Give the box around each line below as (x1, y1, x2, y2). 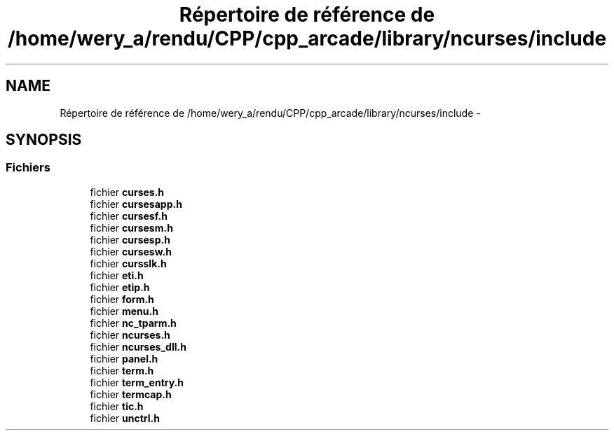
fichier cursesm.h (90, 221, 173, 234)
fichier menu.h (90, 304, 158, 317)
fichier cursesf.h (90, 209, 168, 222)
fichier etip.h (90, 281, 150, 293)
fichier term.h (90, 364, 154, 377)
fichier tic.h (90, 400, 144, 412)
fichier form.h (90, 293, 154, 305)
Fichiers (6, 160, 50, 175)
